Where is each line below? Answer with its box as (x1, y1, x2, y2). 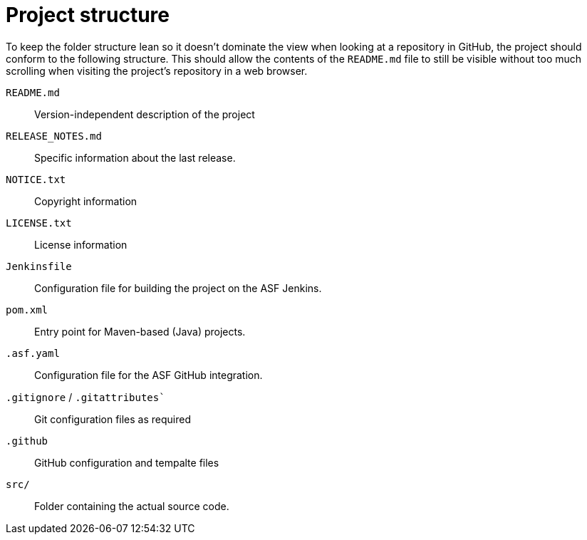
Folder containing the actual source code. (34, 499, 229, 512)
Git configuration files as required (34, 412, 192, 425)
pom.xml (6, 303, 48, 316)
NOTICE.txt (6, 173, 66, 185)
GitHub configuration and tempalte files (34, 456, 219, 469)
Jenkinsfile (6, 260, 72, 272)
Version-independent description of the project (34, 108, 255, 120)
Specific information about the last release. (34, 151, 236, 164)
